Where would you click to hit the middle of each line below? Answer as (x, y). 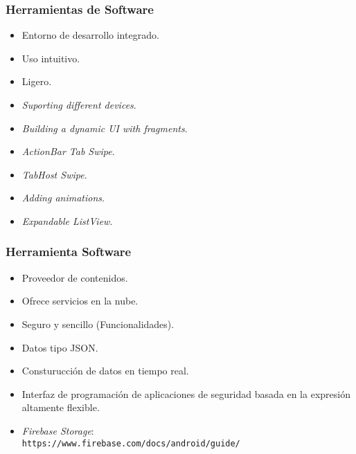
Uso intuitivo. (51, 58)
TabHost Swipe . (54, 174)
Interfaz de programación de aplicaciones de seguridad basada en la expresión (186, 393)
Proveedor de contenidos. (75, 277)
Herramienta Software (69, 252)
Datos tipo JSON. (60, 347)
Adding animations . (63, 198)
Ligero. (37, 81)
